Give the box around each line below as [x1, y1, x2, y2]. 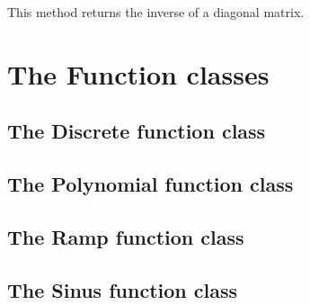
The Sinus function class [7, 275, 237, 303]
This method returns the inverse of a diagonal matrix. [7, 3, 305, 21]
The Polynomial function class [7, 170, 294, 198]
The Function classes [7, 55, 270, 92]
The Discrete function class [7, 117, 266, 145]
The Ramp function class [7, 222, 244, 250]
